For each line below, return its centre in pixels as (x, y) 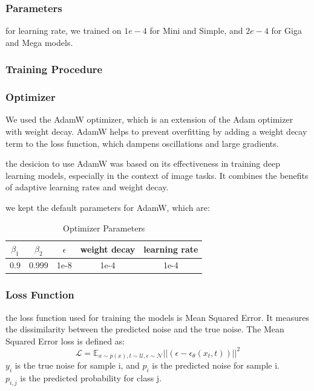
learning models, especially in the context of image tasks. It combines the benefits (157, 175)
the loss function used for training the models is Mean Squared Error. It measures (157, 317)
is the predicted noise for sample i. (216, 365)
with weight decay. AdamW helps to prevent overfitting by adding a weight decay (156, 131)
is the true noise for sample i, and (77, 365)
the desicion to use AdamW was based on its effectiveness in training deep (143, 163)
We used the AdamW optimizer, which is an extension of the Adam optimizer (149, 119)
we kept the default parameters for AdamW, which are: (108, 208)
